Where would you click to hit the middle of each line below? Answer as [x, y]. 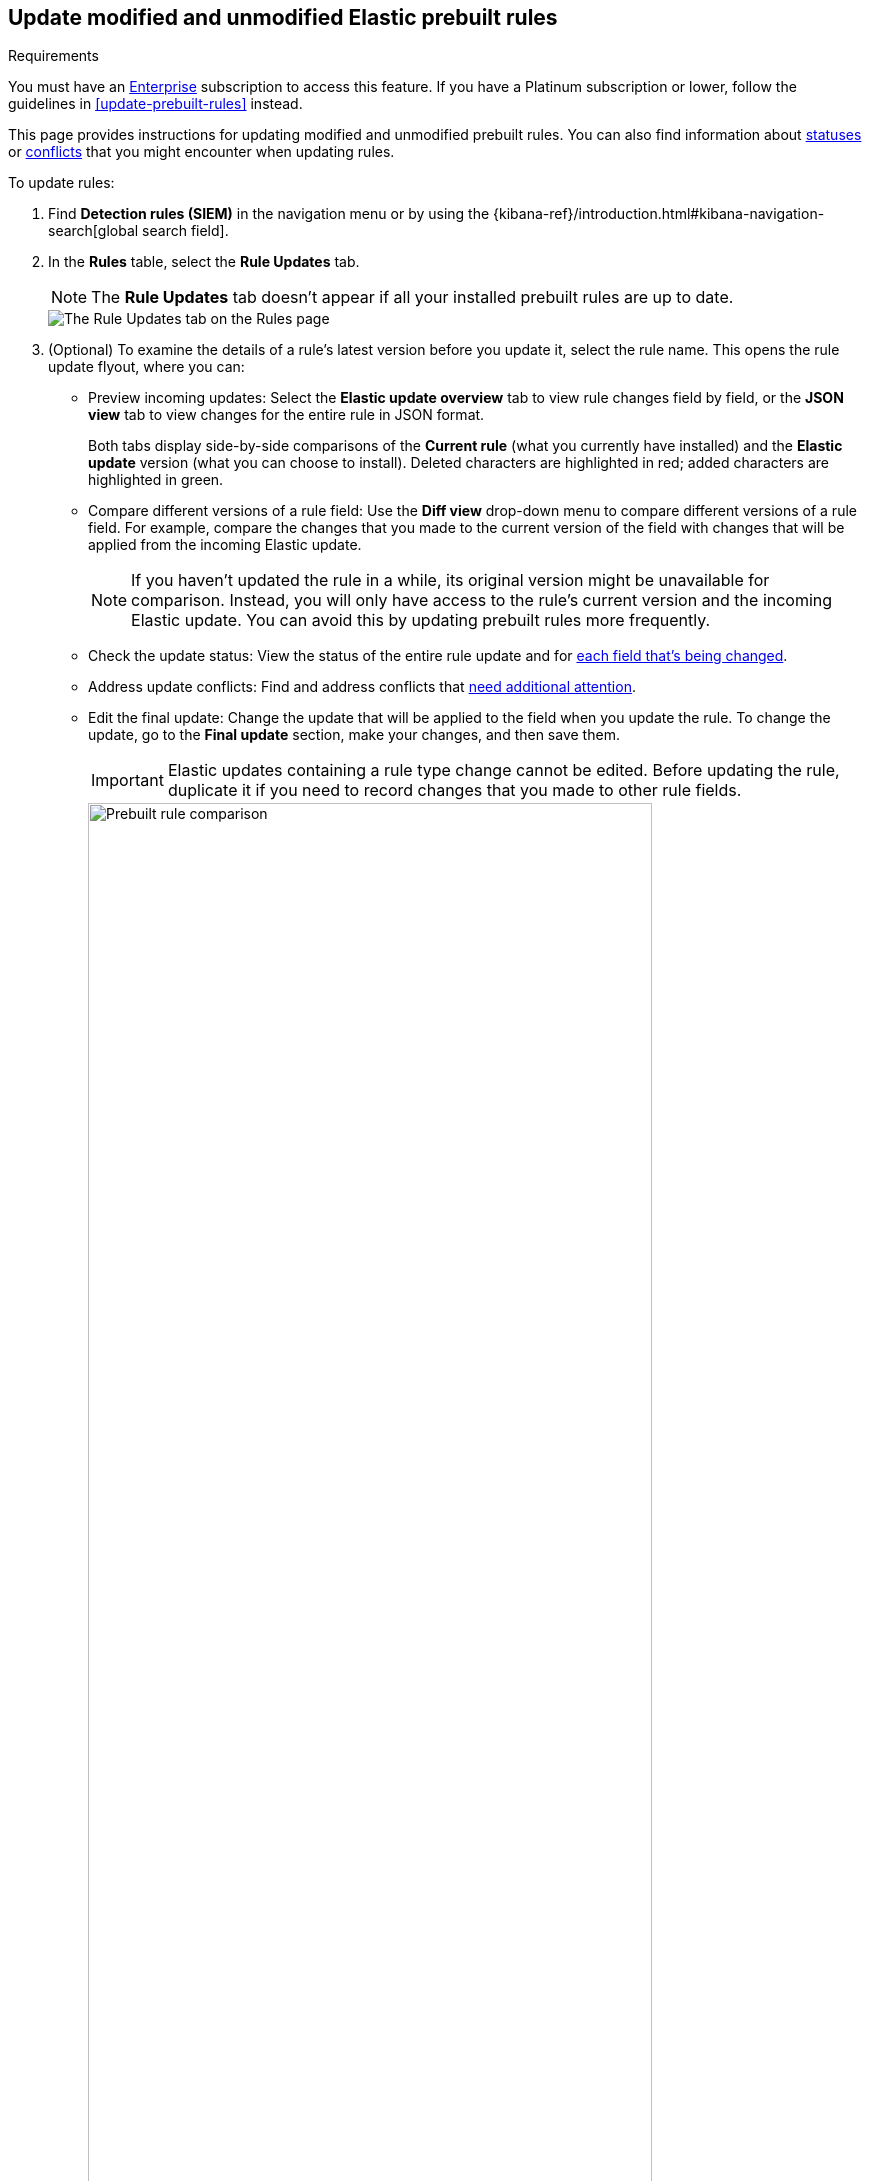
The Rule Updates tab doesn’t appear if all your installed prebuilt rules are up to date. [412, 297]
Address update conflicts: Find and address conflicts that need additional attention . [362, 687]
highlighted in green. [156, 480]
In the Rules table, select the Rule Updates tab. [204, 262]
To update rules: [61, 183]
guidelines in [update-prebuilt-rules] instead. [155, 104]
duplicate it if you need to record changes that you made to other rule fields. [454, 790]
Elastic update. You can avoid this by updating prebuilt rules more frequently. [421, 620]
